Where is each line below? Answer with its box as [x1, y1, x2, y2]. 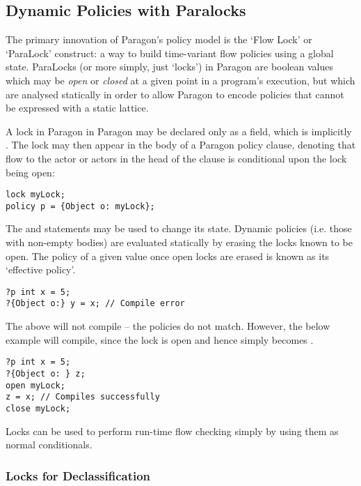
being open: [6, 165, 55, 179]
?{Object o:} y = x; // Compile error [6, 298, 185, 309]
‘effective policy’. [6, 262, 76, 277]
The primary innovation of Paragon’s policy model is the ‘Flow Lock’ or [6, 32, 312, 47]
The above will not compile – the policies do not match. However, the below [6, 319, 330, 333]
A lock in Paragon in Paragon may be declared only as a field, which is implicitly [6, 123, 352, 138]
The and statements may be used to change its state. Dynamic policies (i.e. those [6, 221, 352, 236]
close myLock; [6, 403, 71, 413]
